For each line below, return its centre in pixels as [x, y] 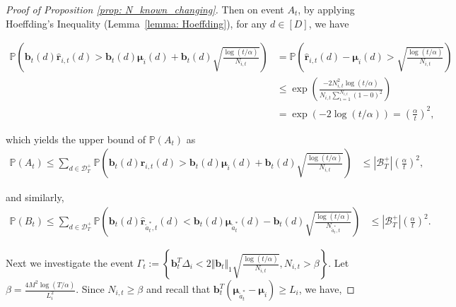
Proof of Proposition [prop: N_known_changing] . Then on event [145, 9]
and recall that [178, 289]
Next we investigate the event [70, 263]
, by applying [326, 9]
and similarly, [35, 197]
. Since [90, 289]
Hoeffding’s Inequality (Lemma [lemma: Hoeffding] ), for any [136, 23]
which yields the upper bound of [76, 139]
